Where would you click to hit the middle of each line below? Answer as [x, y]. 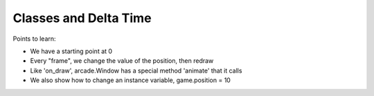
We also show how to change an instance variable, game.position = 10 [131, 80]
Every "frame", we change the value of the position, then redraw [122, 61]
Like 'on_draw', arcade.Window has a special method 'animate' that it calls [136, 70]
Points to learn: [34, 39]
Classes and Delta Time [82, 18]
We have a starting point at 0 [71, 51]
